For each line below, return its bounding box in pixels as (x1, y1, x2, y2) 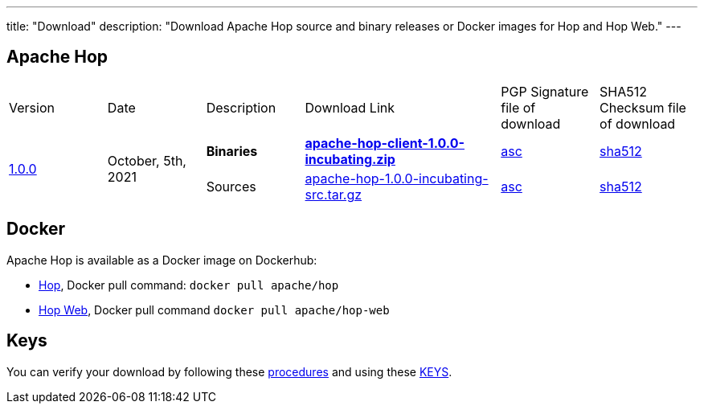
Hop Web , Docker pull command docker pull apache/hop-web (39, 302, 390, 317)
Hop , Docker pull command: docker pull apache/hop (39, 277, 339, 292)
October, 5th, (107, 152, 186, 169)
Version (9, 99, 55, 116)
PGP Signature (501, 83, 589, 100)
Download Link (305, 99, 395, 116)
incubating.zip (305, 150, 395, 167)
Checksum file (600, 99, 686, 116)
